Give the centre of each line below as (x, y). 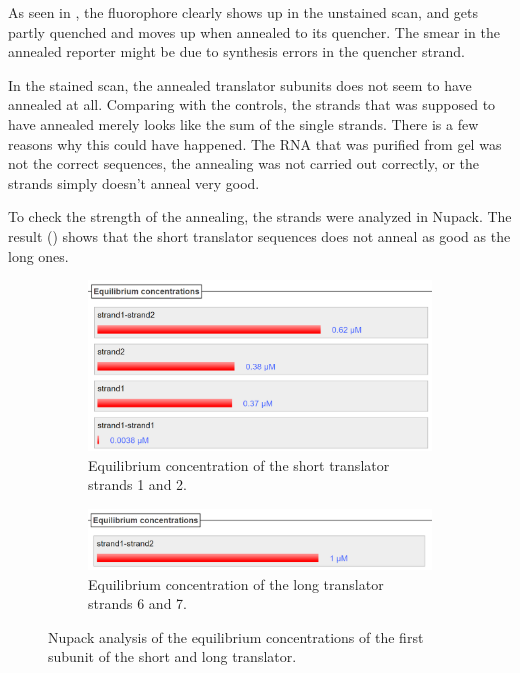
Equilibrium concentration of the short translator (239, 464)
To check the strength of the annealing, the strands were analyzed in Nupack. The (260, 216)
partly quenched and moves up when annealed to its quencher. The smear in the (254, 31)
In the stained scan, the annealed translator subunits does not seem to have (240, 84)
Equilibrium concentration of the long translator (236, 583)
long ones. (38, 255)
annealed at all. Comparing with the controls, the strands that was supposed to (252, 104)
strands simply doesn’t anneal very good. (134, 182)
